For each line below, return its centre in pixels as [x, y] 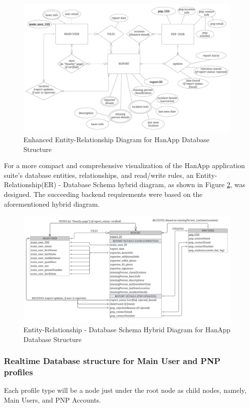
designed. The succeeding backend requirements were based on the [103, 194]
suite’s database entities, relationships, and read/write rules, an [99, 175]
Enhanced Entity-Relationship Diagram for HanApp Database [116, 139]
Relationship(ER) [30, 184]
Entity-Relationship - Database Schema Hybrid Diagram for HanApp [127, 330]
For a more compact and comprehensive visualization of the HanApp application [125, 165]
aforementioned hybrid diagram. [52, 204]
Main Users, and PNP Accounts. [52, 400]
